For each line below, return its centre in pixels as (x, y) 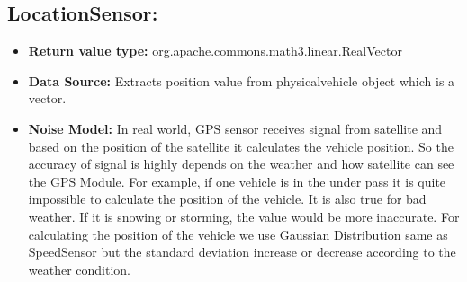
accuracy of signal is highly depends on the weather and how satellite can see (241, 164)
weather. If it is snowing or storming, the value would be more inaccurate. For (244, 216)
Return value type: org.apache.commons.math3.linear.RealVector (215, 51)
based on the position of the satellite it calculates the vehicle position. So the (241, 146)
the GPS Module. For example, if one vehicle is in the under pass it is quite (237, 181)
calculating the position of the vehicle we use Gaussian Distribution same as (238, 234)
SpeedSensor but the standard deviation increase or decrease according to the (242, 252)
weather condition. (80, 269)
